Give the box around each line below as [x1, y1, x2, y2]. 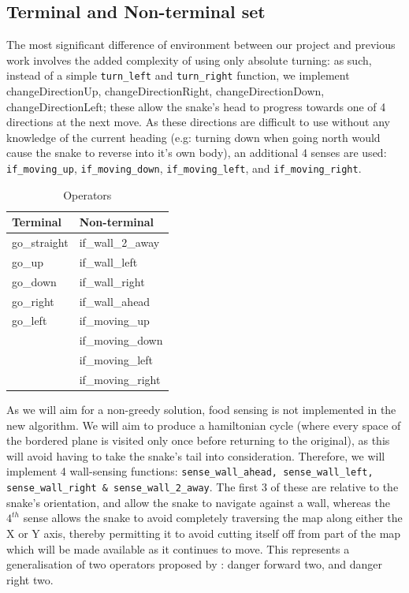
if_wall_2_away [79, 234, 160, 251]
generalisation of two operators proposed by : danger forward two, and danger [6, 556, 382, 572]
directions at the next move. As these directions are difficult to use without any [6, 114, 390, 130]
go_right [12, 293, 54, 309]
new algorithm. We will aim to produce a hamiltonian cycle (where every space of [6, 416, 401, 433]
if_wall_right [79, 273, 145, 289]
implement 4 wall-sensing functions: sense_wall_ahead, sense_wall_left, [6, 463, 374, 479]
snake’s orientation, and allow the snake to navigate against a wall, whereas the [6, 494, 390, 510]
